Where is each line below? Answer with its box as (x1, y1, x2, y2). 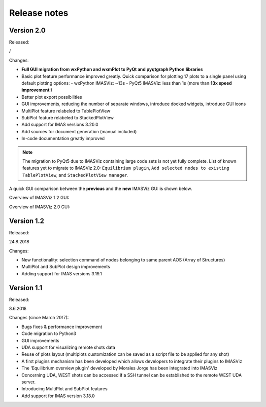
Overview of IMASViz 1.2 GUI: (9, 195, 69, 201)
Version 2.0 (9, 26, 46, 35)
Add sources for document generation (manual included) (21, 128, 137, 134)
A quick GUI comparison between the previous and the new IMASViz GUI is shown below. (9, 185, 192, 192)
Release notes (9, 7, 68, 18)
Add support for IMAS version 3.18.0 (21, 393, 95, 399)
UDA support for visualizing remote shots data (21, 344, 115, 350)
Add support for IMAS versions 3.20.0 (21, 121, 99, 128)
